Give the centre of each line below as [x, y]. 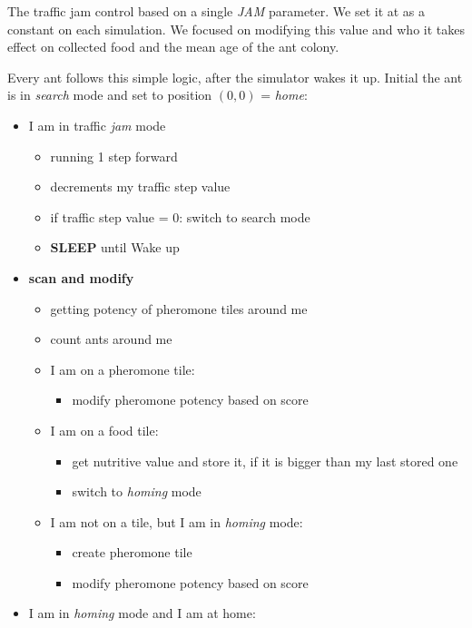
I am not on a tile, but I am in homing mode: [177, 521]
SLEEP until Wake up [115, 247]
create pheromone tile [132, 552]
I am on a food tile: [104, 430]
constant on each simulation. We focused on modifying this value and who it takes [236, 29]
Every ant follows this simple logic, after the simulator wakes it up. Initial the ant [235, 77]
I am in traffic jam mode [97, 125]
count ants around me [111, 339]
